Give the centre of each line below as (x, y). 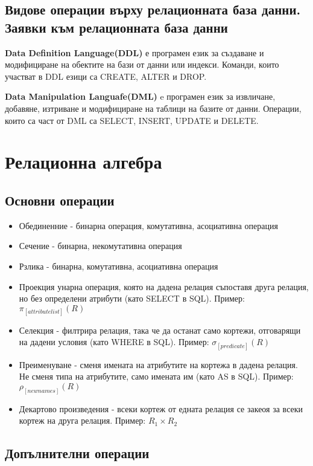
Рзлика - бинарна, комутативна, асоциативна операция (119, 266)
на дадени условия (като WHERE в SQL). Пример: (114, 342)
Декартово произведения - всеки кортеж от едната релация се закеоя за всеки (161, 408)
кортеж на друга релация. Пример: (82, 420)
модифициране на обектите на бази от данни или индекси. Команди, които (142, 64)
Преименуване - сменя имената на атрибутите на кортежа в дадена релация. (158, 364)
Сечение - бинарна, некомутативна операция (100, 246)
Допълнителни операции (77, 453)
